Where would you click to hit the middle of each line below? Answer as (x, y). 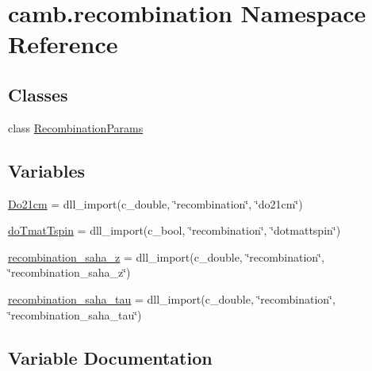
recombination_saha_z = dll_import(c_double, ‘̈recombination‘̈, (166, 256)
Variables (47, 170)
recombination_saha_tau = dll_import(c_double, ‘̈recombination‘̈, (172, 298)
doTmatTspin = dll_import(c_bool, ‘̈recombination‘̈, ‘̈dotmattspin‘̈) (174, 230)
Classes (38, 94)
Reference (63, 44)
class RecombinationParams (76, 127)
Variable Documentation (110, 357)
